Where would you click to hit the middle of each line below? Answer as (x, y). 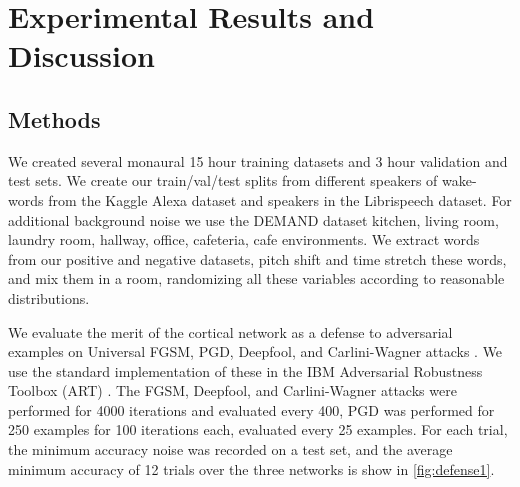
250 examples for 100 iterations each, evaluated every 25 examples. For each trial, (258, 429)
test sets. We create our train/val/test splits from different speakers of (223, 180)
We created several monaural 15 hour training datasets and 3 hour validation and (258, 160)
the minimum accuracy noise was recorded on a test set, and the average (230, 449)
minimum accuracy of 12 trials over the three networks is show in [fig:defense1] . (251, 468)
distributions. (49, 297)
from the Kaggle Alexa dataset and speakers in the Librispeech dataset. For (280, 199)
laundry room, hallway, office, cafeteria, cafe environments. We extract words (244, 239)
